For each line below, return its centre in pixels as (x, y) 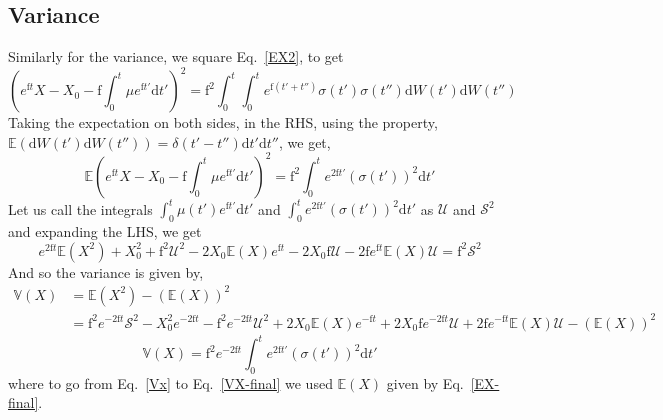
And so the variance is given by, (106, 271)
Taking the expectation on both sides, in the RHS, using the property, (223, 122)
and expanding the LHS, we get (105, 231)
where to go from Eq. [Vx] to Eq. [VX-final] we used (170, 382)
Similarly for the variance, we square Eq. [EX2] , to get (176, 56)
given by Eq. (425, 382)
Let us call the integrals (80, 208)
